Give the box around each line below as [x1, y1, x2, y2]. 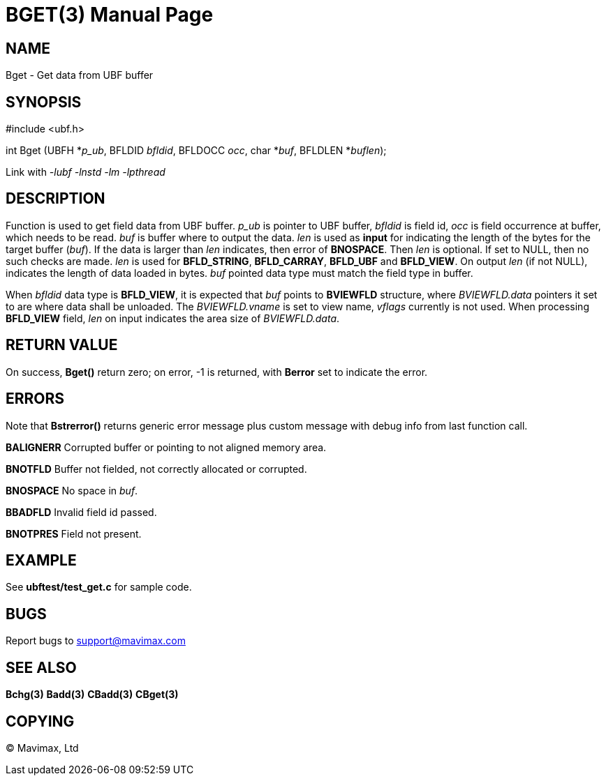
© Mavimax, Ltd [6, 741, 79, 754]
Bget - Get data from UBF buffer [6, 69, 154, 82]
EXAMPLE [6, 551, 77, 569]
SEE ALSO [6, 658, 77, 676]
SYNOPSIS [6, 93, 82, 111]
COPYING [6, 712, 75, 730]
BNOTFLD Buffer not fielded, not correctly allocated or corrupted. [6, 462, 307, 475]
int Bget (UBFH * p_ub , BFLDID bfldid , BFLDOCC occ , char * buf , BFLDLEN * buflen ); [6, 144, 387, 157]
